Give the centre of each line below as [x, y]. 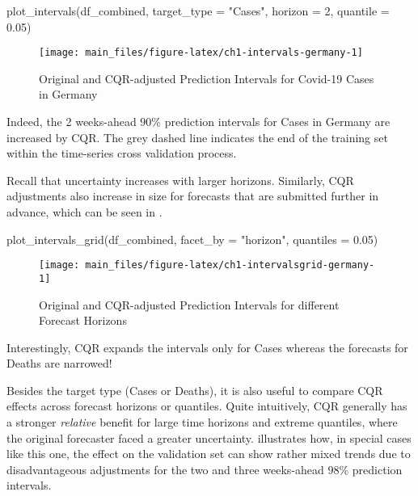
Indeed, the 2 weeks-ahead [72, 122]
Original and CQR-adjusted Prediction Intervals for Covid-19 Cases [207, 78]
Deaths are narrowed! [59, 363]
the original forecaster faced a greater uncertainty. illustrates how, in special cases [209, 437]
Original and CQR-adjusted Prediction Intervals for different [189, 304]
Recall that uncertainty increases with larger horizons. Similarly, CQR [180, 180]
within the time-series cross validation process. [122, 153]
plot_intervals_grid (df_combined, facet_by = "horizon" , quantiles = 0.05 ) [192, 239]
